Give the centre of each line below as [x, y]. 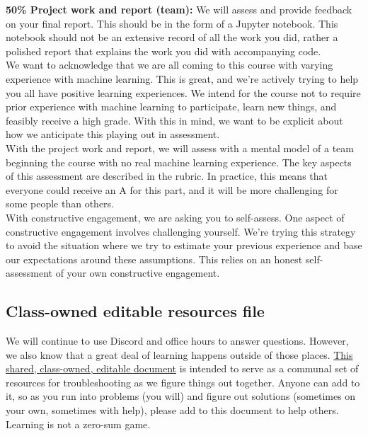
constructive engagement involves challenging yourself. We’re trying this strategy [181, 231]
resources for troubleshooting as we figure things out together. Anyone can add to [183, 382]
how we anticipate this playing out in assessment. [113, 134]
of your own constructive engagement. [138, 273]
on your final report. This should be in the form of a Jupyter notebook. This [172, 23]
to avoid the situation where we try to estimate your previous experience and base [184, 245]
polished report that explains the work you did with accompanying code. [163, 51]
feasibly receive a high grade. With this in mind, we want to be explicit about [174, 120]
